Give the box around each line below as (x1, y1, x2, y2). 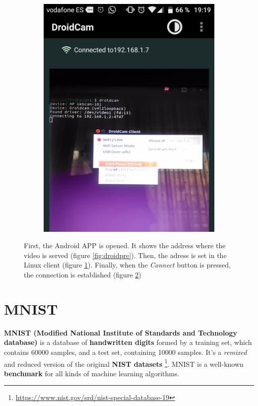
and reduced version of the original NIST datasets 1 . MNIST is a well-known (4, 357, 244, 369)
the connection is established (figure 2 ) (24, 270, 141, 280)
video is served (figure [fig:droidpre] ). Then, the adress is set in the (24, 250, 227, 260)
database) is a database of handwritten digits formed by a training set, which (4, 337, 252, 347)
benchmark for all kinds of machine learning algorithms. (4, 368, 180, 378)
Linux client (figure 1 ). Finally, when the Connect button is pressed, (24, 260, 231, 270)
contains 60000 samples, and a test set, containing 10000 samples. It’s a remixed (4, 346, 247, 357)
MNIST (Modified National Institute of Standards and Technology (4, 327, 238, 338)
